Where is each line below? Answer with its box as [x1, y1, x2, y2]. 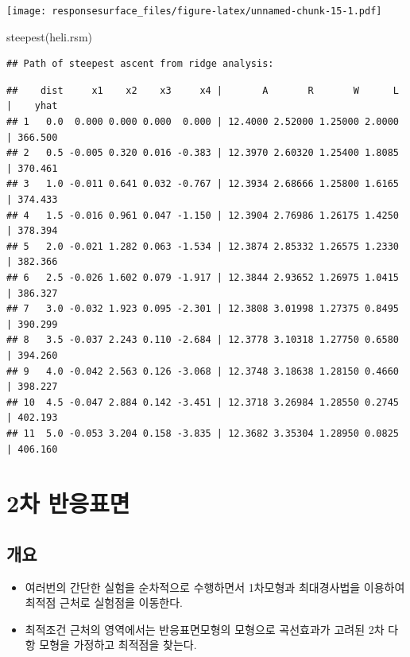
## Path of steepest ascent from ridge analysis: [6, 58, 274, 70]
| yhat [6, 100, 58, 112]
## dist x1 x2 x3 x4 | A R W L [6, 84, 399, 96]
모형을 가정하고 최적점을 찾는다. [39, 636, 197, 653]
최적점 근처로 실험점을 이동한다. [25, 594, 183, 611]
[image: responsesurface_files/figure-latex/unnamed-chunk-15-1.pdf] [6, 6, 382, 17]
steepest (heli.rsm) [6, 28, 92, 45]
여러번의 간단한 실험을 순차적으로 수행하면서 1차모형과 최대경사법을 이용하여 [25, 578, 405, 595]
